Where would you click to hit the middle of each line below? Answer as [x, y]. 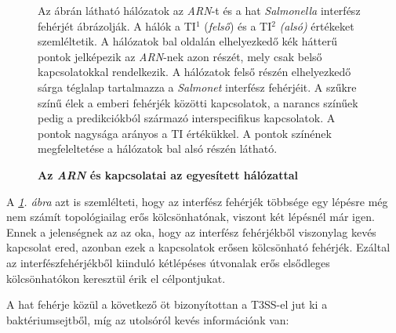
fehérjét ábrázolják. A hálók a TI [117, 25]
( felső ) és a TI [238, 25]
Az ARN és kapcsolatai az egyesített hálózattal [168, 174]
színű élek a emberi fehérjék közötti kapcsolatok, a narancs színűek [198, 102]
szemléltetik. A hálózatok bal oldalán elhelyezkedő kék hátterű [187, 41]
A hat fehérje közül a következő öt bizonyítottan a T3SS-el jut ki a [167, 304]
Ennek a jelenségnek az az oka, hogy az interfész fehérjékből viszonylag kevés [191, 232]
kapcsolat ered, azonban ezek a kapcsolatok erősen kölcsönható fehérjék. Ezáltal [198, 247]
